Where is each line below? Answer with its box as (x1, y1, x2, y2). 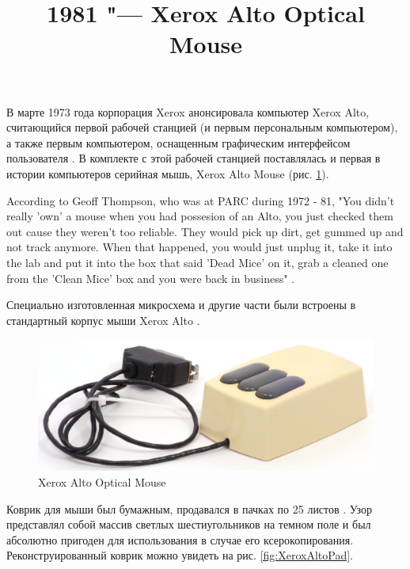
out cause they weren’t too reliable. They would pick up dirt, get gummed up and (6, 223, 404, 239)
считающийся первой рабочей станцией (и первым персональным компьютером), (6, 119, 398, 136)
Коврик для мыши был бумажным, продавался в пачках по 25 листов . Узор (6, 500, 372, 517)
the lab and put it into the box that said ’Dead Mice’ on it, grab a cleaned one (6, 254, 389, 270)
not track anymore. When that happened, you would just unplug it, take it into (6, 239, 393, 255)
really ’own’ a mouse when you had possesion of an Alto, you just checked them (6, 208, 393, 224)
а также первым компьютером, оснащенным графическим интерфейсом (6, 134, 351, 151)
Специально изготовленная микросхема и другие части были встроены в (6, 296, 356, 313)
